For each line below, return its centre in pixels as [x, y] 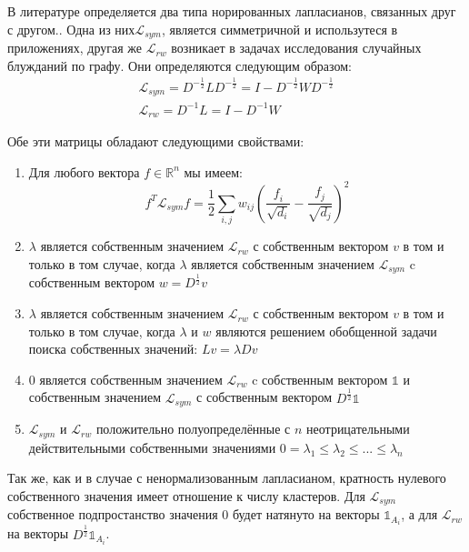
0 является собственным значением [125, 379]
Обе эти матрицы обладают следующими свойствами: [156, 141]
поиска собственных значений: [113, 349]
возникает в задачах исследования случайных [296, 48]
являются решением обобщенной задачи [326, 331]
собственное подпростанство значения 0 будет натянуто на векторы [194, 514]
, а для [419, 514]
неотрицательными [358, 429]
